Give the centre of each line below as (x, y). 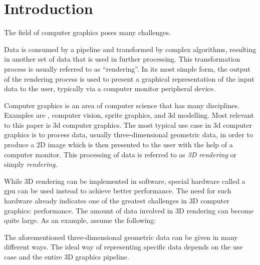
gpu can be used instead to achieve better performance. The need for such (118, 191)
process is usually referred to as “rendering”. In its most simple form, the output (127, 68)
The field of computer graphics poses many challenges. (87, 32)
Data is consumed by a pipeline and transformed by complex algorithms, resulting (130, 49)
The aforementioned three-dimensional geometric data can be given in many (121, 237)
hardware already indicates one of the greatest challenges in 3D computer (117, 201)
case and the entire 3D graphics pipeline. (67, 256)
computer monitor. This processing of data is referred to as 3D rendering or (120, 154)
